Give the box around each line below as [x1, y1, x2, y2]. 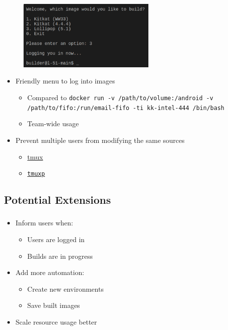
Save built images [27, 300, 80, 310]
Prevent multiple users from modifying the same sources [15, 135, 185, 145]
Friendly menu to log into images [15, 76, 115, 86]
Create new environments [27, 283, 104, 294]
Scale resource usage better [15, 317, 97, 327]
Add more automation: [15, 267, 85, 277]
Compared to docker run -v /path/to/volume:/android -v [27, 92, 213, 103]
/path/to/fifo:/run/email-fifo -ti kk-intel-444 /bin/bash [27, 104, 225, 111]
